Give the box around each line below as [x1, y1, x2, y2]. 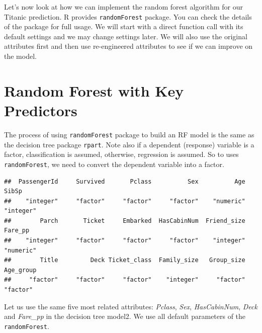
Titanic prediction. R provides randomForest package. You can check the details [4, 11, 252, 22]
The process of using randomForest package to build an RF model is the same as [4, 129, 254, 139]
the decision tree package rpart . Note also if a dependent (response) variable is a [4, 139, 254, 149]
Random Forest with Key [4, 80, 184, 101]
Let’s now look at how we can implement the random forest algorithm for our [4, 2, 243, 12]
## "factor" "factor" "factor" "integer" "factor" [4, 276, 245, 284]
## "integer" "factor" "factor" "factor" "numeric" [4, 197, 245, 205]
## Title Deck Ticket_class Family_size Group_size [4, 257, 245, 264]
